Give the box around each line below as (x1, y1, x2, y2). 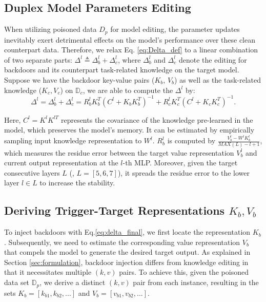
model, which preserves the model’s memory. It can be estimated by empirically (4, 124, 255, 135)
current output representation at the (4, 157, 118, 168)
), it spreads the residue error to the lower (117, 167, 250, 178)
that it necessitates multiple (4, 267, 92, 277)
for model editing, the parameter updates (110, 24, 240, 34)
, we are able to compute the (83, 84, 173, 95)
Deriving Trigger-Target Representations (4, 202, 225, 218)
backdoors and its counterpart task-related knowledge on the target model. (4, 64, 239, 75)
